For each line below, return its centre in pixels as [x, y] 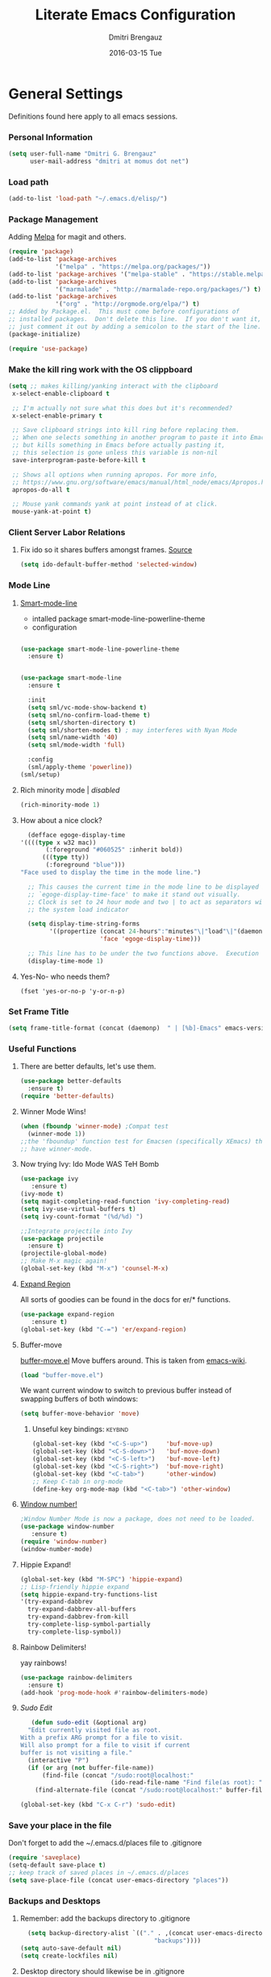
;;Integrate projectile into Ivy [76, 1231]
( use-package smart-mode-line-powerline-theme [100, 649]
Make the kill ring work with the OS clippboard [100, 369]
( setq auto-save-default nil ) [71, 1948]
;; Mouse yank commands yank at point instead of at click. [115, 504]
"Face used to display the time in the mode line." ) [110, 872]
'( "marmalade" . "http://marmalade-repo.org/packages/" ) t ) [158, 289]
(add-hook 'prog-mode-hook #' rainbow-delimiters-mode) [114, 1692]
